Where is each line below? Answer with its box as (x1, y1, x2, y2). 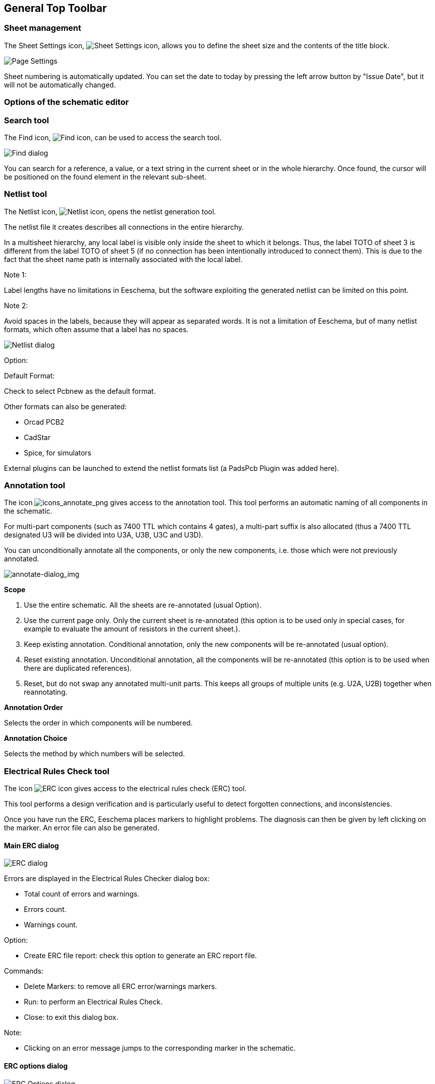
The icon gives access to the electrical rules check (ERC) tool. (4, 784, 247, 793)
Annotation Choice (4, 734, 68, 743)
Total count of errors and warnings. (24, 890, 140, 899)
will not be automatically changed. (4, 80, 116, 89)
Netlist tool (4, 189, 47, 199)
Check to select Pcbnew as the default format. (4, 386, 156, 395)
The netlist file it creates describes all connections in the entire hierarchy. (4, 222, 244, 231)
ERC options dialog (4, 1062, 68, 1070)
